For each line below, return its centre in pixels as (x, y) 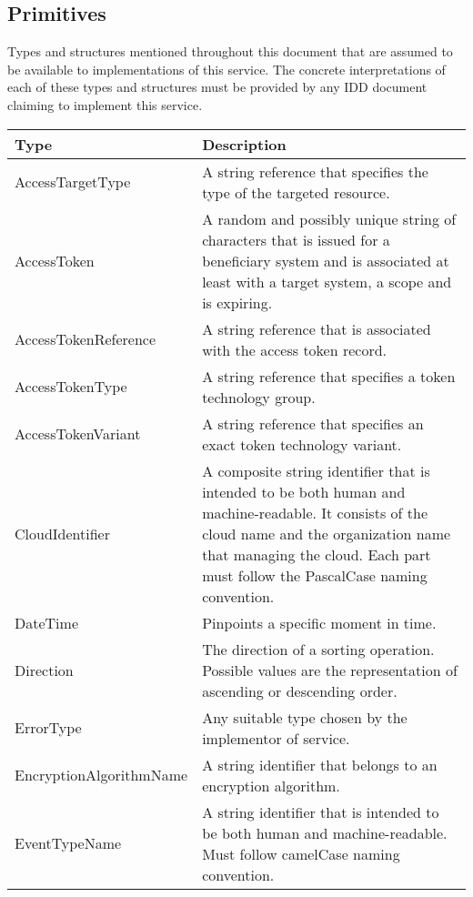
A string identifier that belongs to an (320, 764)
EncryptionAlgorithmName (101, 775)
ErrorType (48, 728)
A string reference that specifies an (313, 423)
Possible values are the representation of (330, 670)
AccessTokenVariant (78, 434)
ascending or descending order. (300, 690)
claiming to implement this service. (105, 104)
